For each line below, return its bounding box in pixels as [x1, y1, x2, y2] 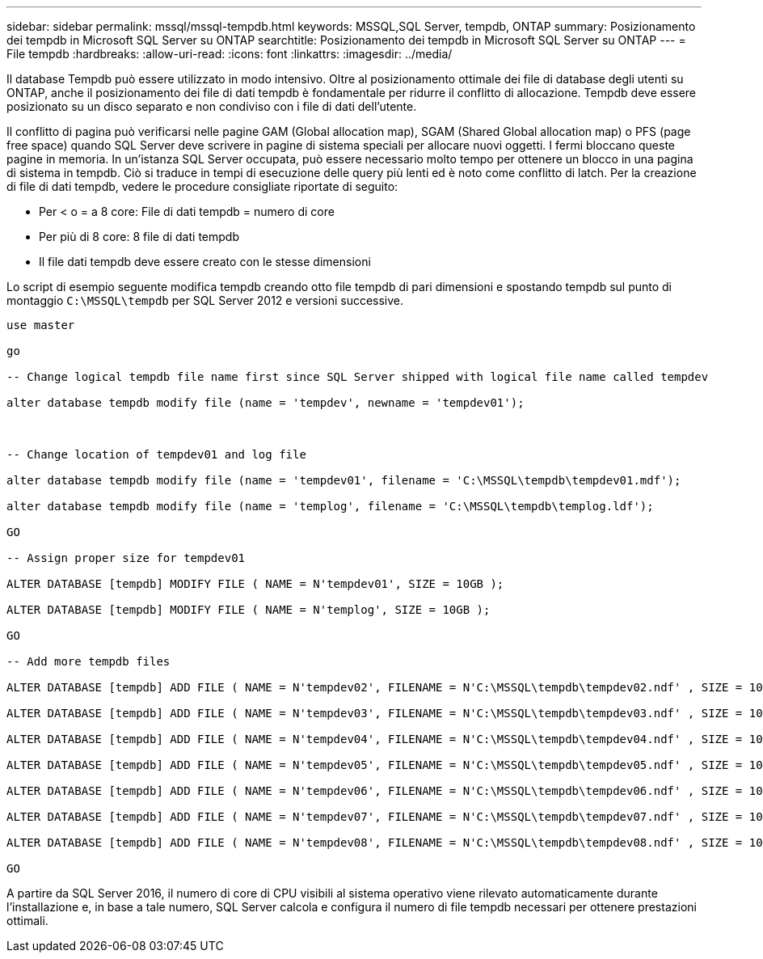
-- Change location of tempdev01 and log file [6, 448, 306, 461]
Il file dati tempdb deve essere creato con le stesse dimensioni [39, 255, 371, 268]
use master [6, 319, 75, 332]
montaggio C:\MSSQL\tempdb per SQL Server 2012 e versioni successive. [6, 294, 404, 307]
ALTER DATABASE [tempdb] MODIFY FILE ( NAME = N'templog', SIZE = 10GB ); [6, 603, 491, 616]
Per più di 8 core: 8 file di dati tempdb [39, 230, 239, 243]
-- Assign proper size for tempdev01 [6, 551, 246, 564]
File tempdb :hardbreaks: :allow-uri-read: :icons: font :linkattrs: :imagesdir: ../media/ [6, 47, 453, 61]
